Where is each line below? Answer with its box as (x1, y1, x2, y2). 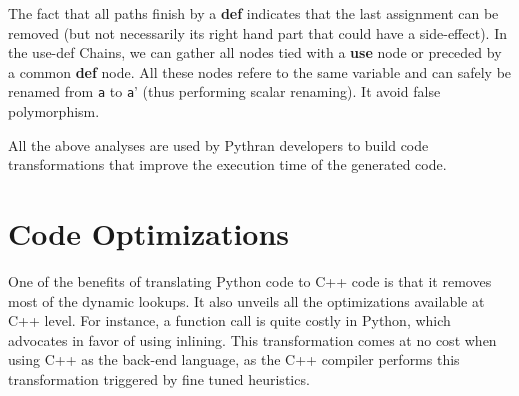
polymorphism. (8, 101, 100, 122)
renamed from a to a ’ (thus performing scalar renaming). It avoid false (8, 81, 441, 102)
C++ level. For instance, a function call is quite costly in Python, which (8, 310, 451, 331)
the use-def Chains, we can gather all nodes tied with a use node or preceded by (8, 42, 502, 63)
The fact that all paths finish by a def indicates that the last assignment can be (8, 3, 499, 23)
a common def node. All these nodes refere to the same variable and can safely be (8, 61, 512, 82)
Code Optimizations (8, 213, 290, 253)
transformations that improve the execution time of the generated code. (8, 154, 447, 175)
